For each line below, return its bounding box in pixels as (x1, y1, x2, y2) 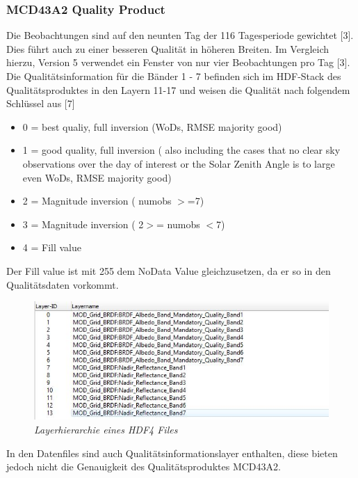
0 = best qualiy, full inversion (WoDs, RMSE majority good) (22, 119, 282, 134)
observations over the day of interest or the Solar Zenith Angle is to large (22, 156, 335, 170)
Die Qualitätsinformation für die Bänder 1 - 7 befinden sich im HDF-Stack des (6, 69, 341, 83)
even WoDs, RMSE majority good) (22, 170, 172, 184)
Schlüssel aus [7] (6, 96, 75, 111)
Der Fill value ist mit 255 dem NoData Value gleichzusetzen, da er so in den (6, 263, 331, 278)
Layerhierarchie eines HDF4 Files (34, 422, 178, 437)
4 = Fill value (22, 240, 81, 255)
